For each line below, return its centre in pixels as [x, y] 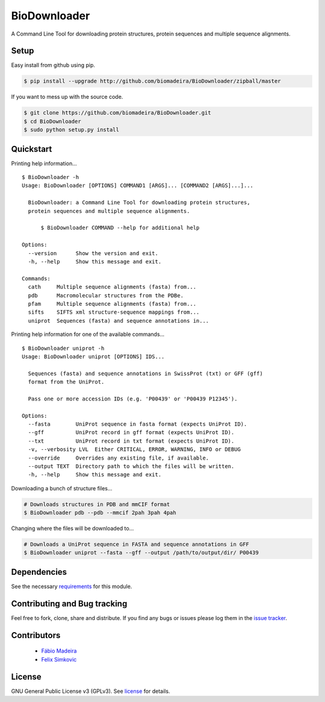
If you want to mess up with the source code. [67, 97]
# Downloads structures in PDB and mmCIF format [97, 504]
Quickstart [32, 149]
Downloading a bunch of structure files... [62, 488]
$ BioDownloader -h [51, 177]
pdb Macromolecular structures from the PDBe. [106, 295]
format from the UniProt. [66, 382]
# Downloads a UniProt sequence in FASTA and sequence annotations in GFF [137, 545]
